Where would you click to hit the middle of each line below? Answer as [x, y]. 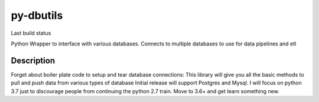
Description [33, 60]
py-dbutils [37, 15]
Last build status [31, 33]
